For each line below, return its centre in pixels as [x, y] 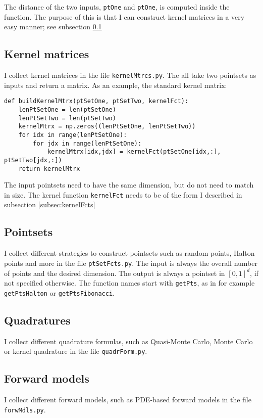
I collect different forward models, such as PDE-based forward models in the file [128, 400]
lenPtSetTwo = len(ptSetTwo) [67, 118]
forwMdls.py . [25, 409]
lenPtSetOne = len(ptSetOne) [67, 109]
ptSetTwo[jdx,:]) [33, 160]
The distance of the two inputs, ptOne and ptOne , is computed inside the [117, 7]
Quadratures [37, 320]
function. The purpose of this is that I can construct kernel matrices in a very [124, 16]
